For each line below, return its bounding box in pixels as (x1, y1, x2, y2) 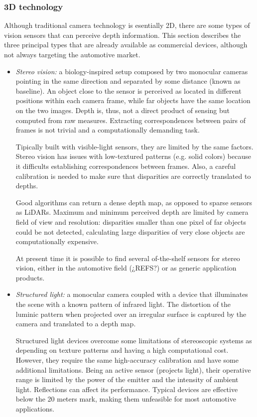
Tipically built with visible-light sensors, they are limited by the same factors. (15, 141, 254, 151)
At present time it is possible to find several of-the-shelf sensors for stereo (15, 253, 240, 263)
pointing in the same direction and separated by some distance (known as (15, 76, 241, 86)
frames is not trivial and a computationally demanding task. (15, 125, 200, 135)
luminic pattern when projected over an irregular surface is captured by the (15, 308, 247, 319)
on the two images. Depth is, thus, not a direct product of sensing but (15, 105, 230, 115)
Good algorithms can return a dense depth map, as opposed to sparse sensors (15, 197, 253, 207)
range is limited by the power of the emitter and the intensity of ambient (15, 374, 239, 385)
